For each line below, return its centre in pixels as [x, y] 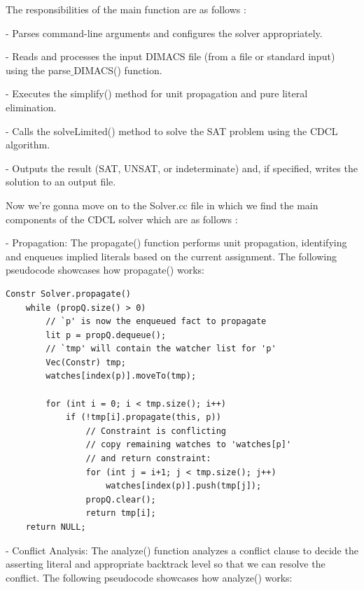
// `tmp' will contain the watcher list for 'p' [161, 349]
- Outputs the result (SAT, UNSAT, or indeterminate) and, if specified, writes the [182, 168]
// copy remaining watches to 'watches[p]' [189, 445]
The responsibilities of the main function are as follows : [126, 9]
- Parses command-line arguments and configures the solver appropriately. [164, 33]
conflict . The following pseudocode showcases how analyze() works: [149, 577]
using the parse [38, 70]
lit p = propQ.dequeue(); [106, 335]
